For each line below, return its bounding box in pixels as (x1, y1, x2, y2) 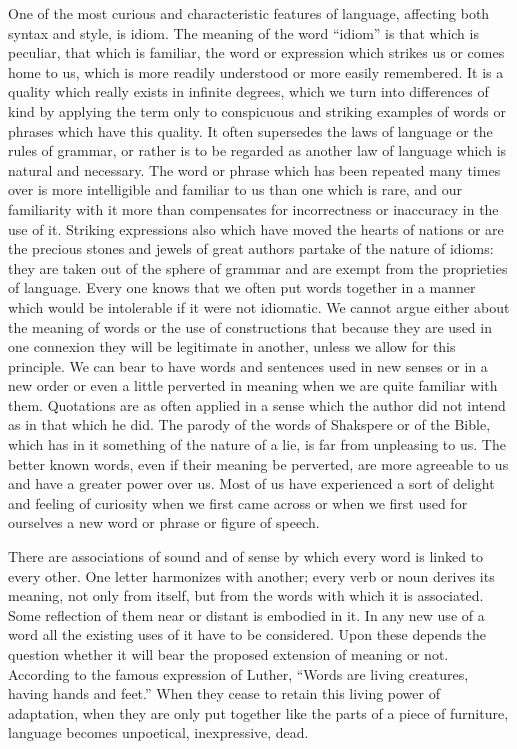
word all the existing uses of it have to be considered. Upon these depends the (8, 624, 487, 645)
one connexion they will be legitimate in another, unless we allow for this (8, 336, 456, 357)
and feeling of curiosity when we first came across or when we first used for (8, 492, 468, 513)
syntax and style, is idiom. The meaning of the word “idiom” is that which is (8, 22, 479, 43)
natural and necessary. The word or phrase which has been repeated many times (8, 159, 501, 180)
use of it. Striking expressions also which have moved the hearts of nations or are (8, 218, 504, 239)
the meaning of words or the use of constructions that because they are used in (8, 316, 492, 337)
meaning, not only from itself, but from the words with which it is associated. (8, 585, 484, 606)
